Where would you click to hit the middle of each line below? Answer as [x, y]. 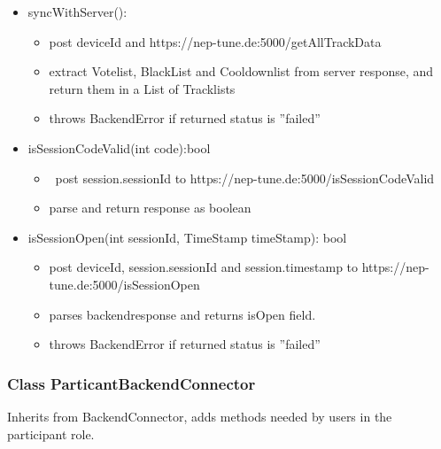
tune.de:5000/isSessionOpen [124, 284]
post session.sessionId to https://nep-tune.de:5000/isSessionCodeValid [245, 178]
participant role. [51, 434]
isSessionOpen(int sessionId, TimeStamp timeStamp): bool [187, 237]
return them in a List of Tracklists [142, 88]
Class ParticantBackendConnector [132, 383]
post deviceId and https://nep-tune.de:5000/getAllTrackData [215, 41]
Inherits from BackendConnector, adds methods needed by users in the [200, 416]
